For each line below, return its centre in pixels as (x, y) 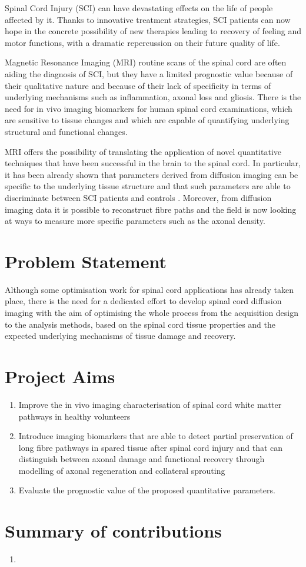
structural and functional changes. (66, 131)
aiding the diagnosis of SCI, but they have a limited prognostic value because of (149, 73)
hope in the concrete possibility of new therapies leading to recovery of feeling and (153, 31)
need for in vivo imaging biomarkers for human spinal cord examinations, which (149, 108)
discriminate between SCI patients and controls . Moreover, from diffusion (138, 197)
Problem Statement (86, 261)
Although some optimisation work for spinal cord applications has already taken (149, 289)
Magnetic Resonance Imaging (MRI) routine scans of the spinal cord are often (146, 62)
